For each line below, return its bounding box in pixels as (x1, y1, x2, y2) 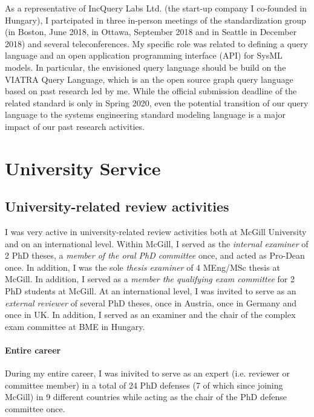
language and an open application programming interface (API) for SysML (5, 49, 283, 62)
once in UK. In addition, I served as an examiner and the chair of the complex (5, 308, 296, 321)
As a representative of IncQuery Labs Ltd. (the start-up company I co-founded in (5, 2, 307, 14)
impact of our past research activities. (5, 120, 145, 132)
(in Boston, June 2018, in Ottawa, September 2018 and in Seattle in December (5, 25, 297, 38)
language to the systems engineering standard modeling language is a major (5, 108, 286, 121)
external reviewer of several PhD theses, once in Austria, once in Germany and (5, 296, 297, 309)
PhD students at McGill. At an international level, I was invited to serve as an (5, 285, 296, 297)
